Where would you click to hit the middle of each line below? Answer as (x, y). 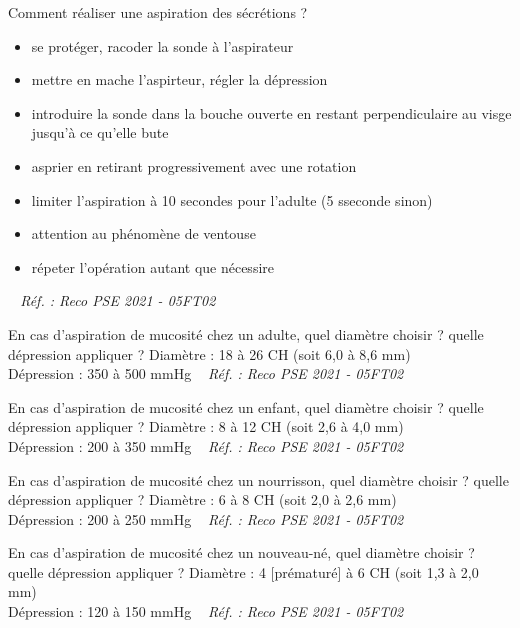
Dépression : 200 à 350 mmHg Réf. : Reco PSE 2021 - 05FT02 (206, 445)
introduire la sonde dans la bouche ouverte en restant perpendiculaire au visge (271, 112)
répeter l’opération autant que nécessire (152, 266)
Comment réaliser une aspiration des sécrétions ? (158, 12)
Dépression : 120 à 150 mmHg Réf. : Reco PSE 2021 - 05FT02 (206, 611)
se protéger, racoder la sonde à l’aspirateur (162, 45)
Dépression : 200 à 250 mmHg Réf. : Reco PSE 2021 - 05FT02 (206, 518)
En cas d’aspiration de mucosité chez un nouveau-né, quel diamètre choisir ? (241, 552)
